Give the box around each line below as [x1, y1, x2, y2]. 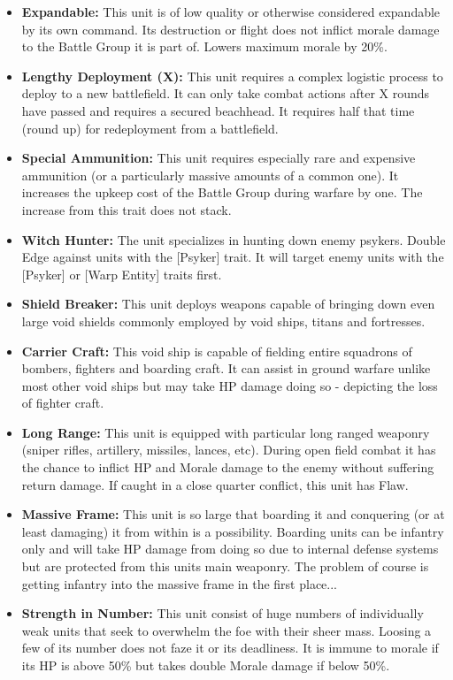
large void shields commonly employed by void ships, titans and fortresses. [21, 311, 426, 330]
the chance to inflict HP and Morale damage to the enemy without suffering [21, 458, 434, 477]
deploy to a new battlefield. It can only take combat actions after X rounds [21, 84, 430, 103]
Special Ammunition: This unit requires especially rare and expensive [21, 149, 416, 167]
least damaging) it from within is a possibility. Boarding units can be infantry [21, 522, 444, 540]
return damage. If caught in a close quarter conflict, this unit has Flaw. [21, 475, 409, 493]
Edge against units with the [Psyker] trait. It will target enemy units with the [21, 248, 444, 266]
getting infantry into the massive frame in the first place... [21, 574, 337, 592]
